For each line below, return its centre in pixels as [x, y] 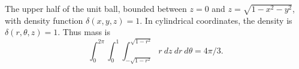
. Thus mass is [84, 32]
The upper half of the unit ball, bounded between [96, 8]
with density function [44, 20]
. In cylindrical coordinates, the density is [216, 20]
